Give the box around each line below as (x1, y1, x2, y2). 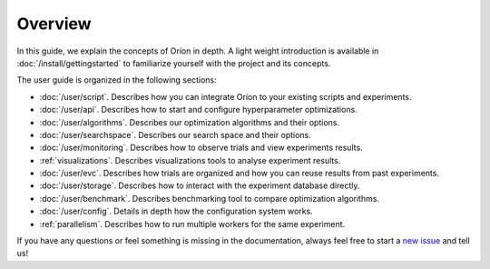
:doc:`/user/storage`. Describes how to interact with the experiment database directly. (39, 180, 360, 191)
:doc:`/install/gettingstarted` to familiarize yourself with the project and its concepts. (16, 57, 331, 68)
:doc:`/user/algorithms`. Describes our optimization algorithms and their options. (39, 116, 340, 127)
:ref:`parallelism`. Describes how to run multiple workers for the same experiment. (39, 218, 346, 229)
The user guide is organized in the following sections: (16, 75, 217, 85)
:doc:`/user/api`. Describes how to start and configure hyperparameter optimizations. (39, 105, 358, 115)
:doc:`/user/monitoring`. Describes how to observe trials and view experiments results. (39, 142, 363, 154)
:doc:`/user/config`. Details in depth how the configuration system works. (39, 205, 313, 217)
